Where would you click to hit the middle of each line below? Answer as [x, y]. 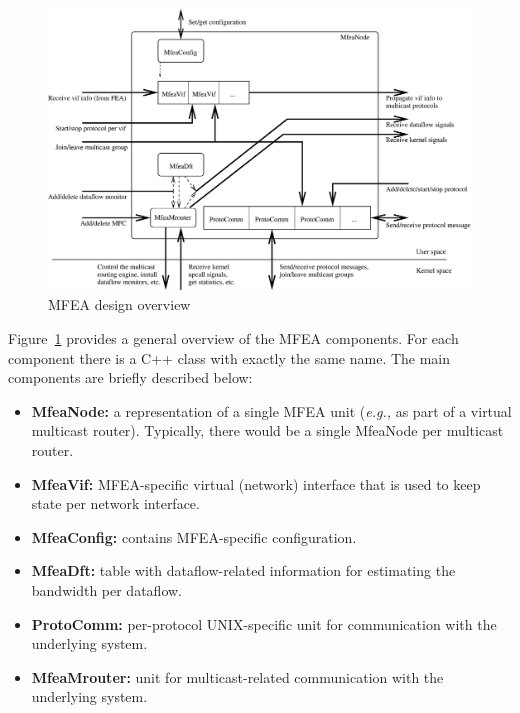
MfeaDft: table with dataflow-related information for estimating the [243, 570]
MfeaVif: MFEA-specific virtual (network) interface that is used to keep [256, 483]
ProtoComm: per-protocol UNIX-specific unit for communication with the [264, 623]
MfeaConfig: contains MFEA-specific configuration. [194, 536]
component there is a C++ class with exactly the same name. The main [229, 357]
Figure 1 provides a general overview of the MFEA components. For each [233, 337]
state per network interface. [115, 503]
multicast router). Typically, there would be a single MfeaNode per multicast [267, 430]
